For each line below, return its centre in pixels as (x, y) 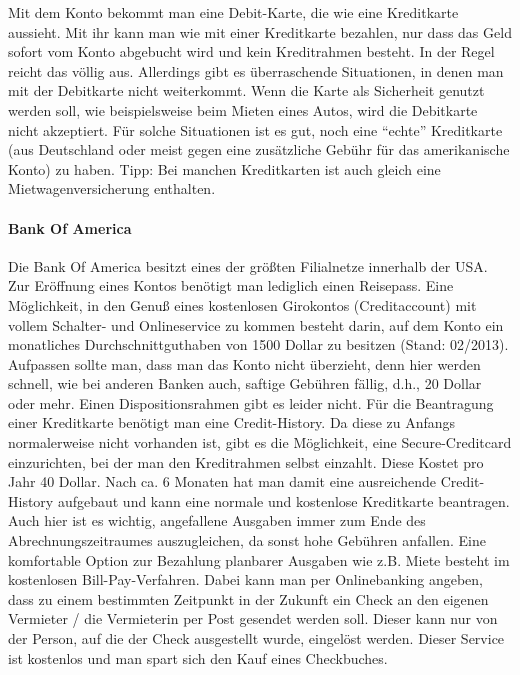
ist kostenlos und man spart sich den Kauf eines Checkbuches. (198, 657)
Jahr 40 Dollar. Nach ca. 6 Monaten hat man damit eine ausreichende (222, 481)
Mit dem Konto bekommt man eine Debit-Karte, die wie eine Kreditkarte (233, 12)
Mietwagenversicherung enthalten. (112, 188)
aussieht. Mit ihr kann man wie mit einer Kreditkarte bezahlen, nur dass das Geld (260, 31)
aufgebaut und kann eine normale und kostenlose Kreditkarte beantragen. (283, 500)
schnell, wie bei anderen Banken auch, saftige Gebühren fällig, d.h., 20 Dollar (245, 383)
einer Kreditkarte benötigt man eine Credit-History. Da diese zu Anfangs (232, 422)
